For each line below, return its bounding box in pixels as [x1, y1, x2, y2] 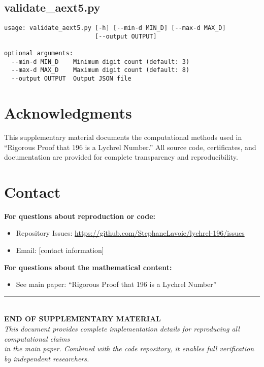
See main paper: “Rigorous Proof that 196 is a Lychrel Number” [16, 279, 217, 289]
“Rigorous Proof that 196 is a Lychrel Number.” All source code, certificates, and [4, 141, 256, 152]
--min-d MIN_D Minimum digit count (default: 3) [11, 58, 190, 65]
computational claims [4, 333, 70, 344]
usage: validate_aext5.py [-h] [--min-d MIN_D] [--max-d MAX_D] [4, 24, 226, 32]
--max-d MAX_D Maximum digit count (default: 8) [11, 66, 190, 74]
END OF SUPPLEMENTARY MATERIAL [4, 313, 161, 324]
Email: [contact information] [16, 245, 104, 255]
